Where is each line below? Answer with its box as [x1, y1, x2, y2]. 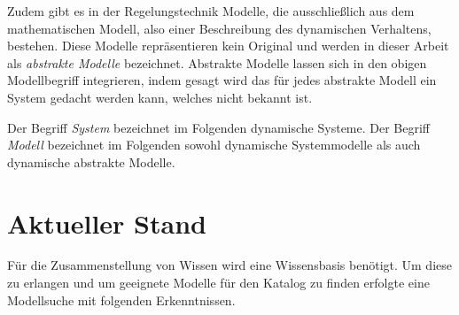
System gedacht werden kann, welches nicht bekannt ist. [7, 88, 313, 106]
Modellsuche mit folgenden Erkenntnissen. [7, 290, 236, 309]
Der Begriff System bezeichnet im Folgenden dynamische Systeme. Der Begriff [7, 118, 431, 136]
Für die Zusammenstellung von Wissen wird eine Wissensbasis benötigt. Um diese [7, 256, 452, 274]
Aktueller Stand [7, 204, 206, 241]
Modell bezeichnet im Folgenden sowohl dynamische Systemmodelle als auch [7, 135, 421, 154]
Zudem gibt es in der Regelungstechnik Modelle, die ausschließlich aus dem [7, 2, 415, 19]
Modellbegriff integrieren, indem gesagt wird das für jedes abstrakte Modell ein [7, 71, 437, 89]
